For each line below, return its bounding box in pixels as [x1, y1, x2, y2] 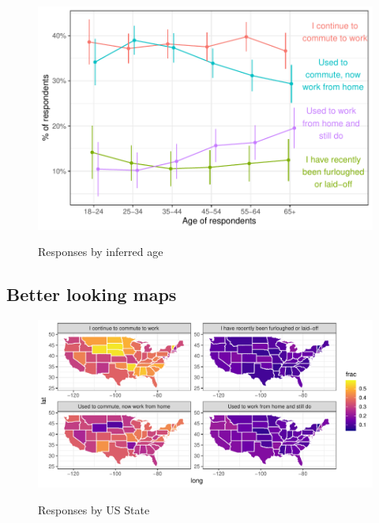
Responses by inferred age [38, 243, 163, 260]
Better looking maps [6, 282, 177, 307]
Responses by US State [38, 501, 150, 517]
